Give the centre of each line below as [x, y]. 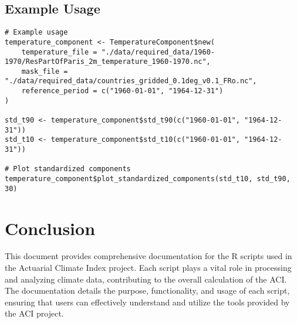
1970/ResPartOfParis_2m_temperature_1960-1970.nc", [108, 62]
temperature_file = [59, 52]
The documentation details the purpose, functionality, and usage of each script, [147, 290]
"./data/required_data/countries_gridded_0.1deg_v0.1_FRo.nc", [131, 81]
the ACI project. [34, 313]
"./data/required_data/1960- [158, 52]
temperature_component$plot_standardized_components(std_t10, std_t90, [148, 179]
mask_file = [45, 71]
